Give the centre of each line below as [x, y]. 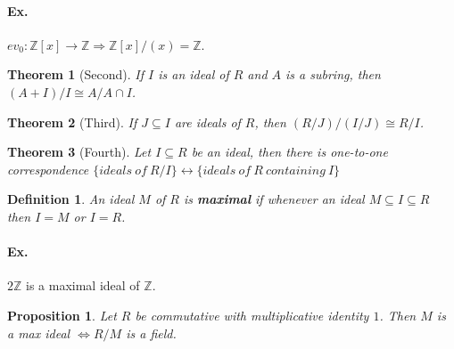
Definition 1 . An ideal [71, 199]
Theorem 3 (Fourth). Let [79, 152]
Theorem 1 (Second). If [76, 74]
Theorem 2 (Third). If [72, 122]
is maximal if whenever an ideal [274, 199]
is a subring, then [333, 74]
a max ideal [39, 333]
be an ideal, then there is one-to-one [289, 152]
